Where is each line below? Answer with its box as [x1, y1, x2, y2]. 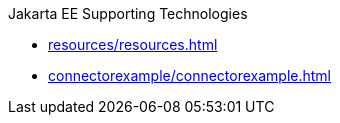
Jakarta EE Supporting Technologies [8, 5, 248, 22]
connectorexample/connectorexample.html [48, 67, 332, 84]
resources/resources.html [48, 36, 218, 53]
